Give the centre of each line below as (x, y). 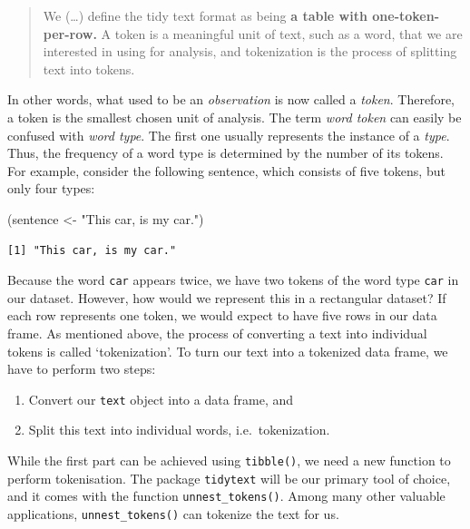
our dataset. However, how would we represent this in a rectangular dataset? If (227, 297)
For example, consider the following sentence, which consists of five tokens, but (226, 170)
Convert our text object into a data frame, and (161, 399)
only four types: (51, 188)
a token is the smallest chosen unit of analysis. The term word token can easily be (235, 117)
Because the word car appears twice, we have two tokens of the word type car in (233, 280)
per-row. (70, 33)
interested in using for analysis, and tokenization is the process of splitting (250, 51)
